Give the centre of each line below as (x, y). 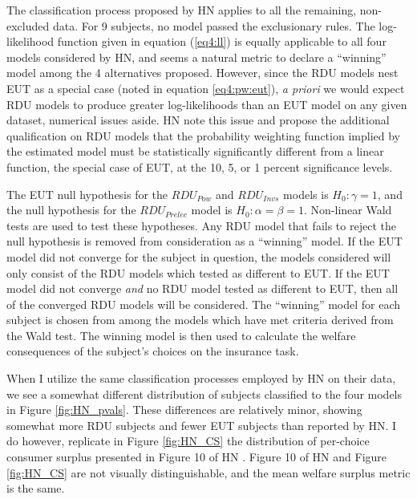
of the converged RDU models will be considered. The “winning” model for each (204, 304)
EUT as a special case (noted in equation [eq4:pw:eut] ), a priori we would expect (206, 88)
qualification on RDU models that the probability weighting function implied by (203, 135)
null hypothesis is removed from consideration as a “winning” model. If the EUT (204, 241)
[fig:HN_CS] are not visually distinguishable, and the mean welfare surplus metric (208, 472)
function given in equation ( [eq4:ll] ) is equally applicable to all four (222, 41)
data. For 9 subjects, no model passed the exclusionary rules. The (214, 25)
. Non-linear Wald (348, 210)
